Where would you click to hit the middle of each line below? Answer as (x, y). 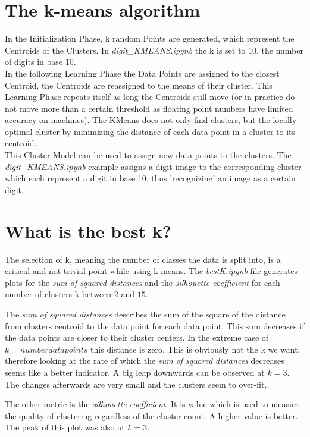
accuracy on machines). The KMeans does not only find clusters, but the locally (151, 120)
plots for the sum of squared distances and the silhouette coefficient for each (143, 282)
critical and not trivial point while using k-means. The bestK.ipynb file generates (151, 271)
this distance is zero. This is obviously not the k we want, (195, 349)
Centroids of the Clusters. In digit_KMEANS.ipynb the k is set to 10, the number (154, 50)
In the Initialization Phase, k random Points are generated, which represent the (150, 38)
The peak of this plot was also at (65, 427)
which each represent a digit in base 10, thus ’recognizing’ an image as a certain (150, 178)
